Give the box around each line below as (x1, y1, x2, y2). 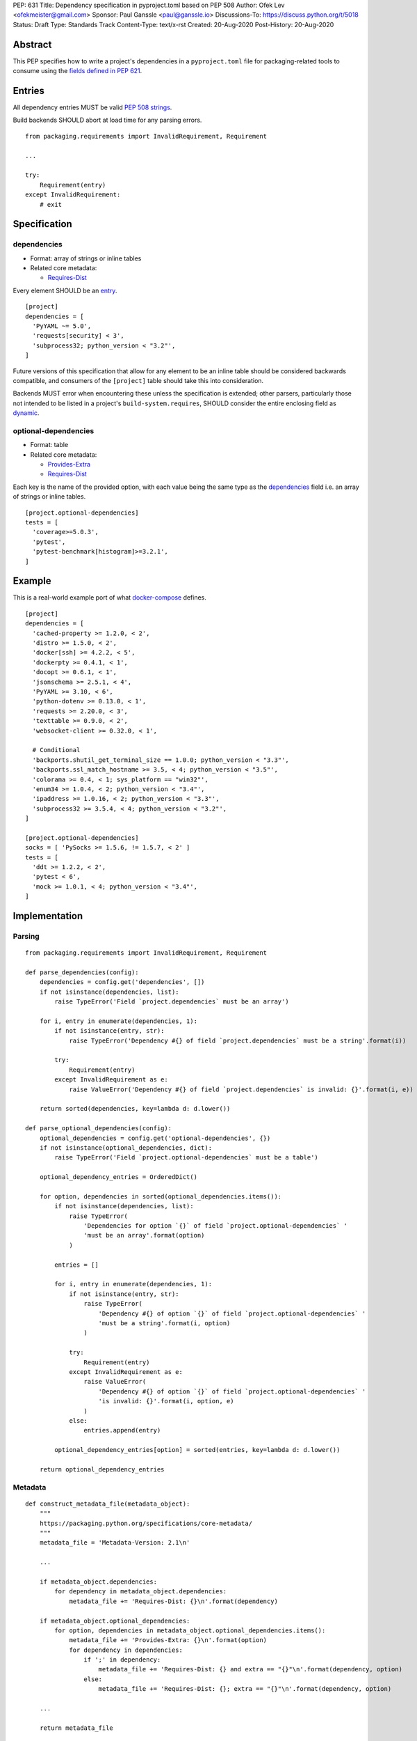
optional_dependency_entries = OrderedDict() (39, 1173, 198, 1181)
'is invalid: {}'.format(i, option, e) (98, 1397, 234, 1405)
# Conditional (32, 746, 81, 754)
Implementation (13, 910, 83, 922)
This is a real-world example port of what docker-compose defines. (13, 593, 206, 602)
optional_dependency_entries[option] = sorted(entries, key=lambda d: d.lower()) (54, 1446, 341, 1454)
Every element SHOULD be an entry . (13, 286, 117, 295)
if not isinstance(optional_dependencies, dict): (39, 1143, 212, 1152)
